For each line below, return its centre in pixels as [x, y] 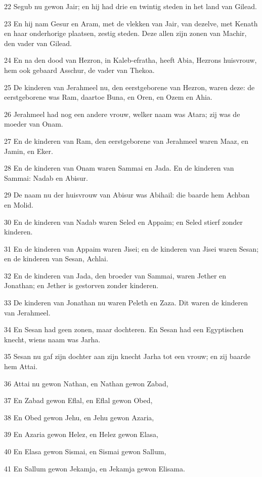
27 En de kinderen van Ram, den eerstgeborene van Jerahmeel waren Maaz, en [126, 141]
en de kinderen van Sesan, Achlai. [56, 259]
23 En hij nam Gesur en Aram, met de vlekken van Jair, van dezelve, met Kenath [131, 23]
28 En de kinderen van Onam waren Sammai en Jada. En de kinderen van [119, 168]
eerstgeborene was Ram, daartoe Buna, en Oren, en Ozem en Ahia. [108, 97]
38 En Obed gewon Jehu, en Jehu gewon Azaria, [79, 417]
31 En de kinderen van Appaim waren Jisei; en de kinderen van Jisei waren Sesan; [132, 248]
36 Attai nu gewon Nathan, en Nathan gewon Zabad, [86, 383]
